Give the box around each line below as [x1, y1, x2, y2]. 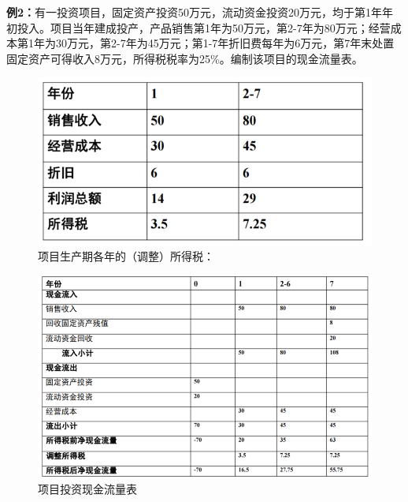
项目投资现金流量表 [38, 481, 137, 497]
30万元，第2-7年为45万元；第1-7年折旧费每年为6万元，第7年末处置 [55, 35, 395, 51]
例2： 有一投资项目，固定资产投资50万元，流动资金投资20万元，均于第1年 [6, 4, 383, 20]
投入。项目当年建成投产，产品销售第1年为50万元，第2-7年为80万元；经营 [17, 19, 391, 36]
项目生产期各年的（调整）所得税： [38, 248, 214, 264]
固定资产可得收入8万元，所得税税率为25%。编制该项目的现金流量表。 [6, 50, 363, 66]
